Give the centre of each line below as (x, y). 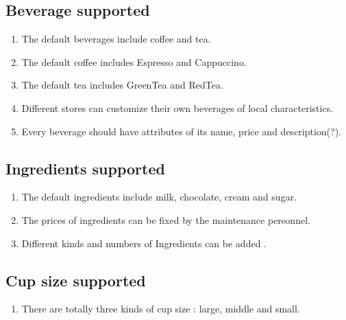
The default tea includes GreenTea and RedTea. (122, 85)
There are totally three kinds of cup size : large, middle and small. (161, 309)
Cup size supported (76, 280)
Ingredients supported (85, 168)
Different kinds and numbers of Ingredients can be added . (144, 243)
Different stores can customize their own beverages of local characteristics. (177, 107)
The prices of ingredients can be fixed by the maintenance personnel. (166, 219)
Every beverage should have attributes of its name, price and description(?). (182, 131)
